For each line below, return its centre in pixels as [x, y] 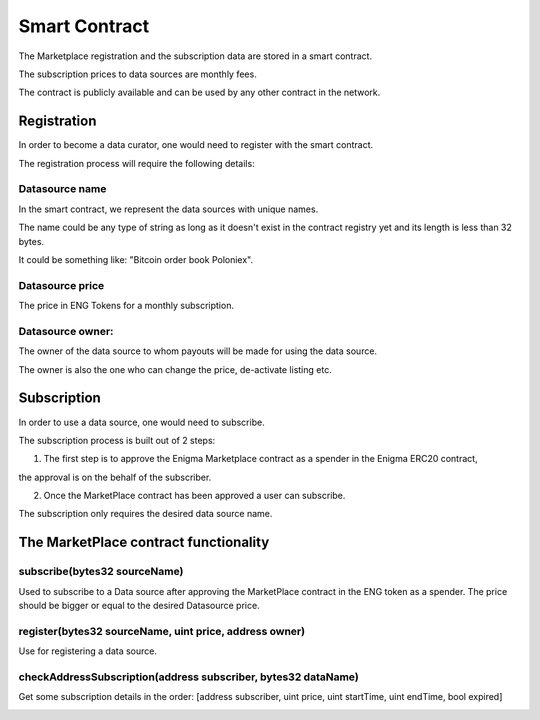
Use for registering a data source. [88, 651]
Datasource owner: [66, 331]
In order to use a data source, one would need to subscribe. [141, 422]
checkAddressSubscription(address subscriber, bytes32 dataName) [188, 677]
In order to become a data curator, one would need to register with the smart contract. [196, 145]
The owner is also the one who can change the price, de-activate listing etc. [175, 369]
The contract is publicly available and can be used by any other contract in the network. [199, 92]
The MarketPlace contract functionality [144, 542]
